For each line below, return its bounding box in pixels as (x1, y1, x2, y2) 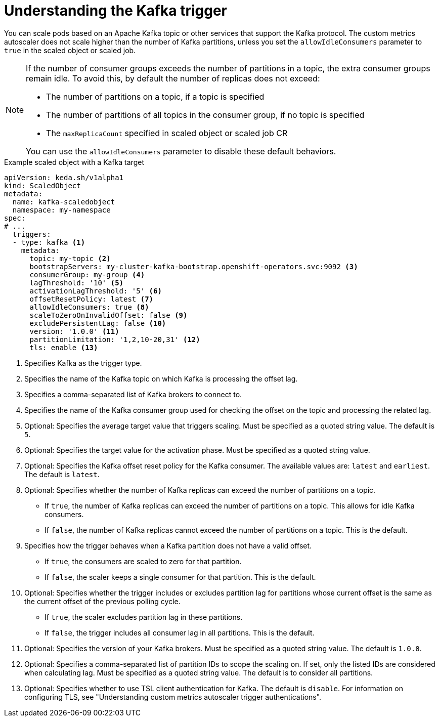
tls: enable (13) (29, 343, 98, 352)
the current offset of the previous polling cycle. (24, 597, 181, 606)
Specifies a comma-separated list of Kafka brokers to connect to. (24, 390, 242, 399)
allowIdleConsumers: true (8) (29, 303, 149, 311)
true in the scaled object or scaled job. (4, 46, 136, 55)
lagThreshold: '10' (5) (29, 278, 124, 287)
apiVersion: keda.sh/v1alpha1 (4, 173, 124, 182)
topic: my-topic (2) (29, 254, 111, 263)
